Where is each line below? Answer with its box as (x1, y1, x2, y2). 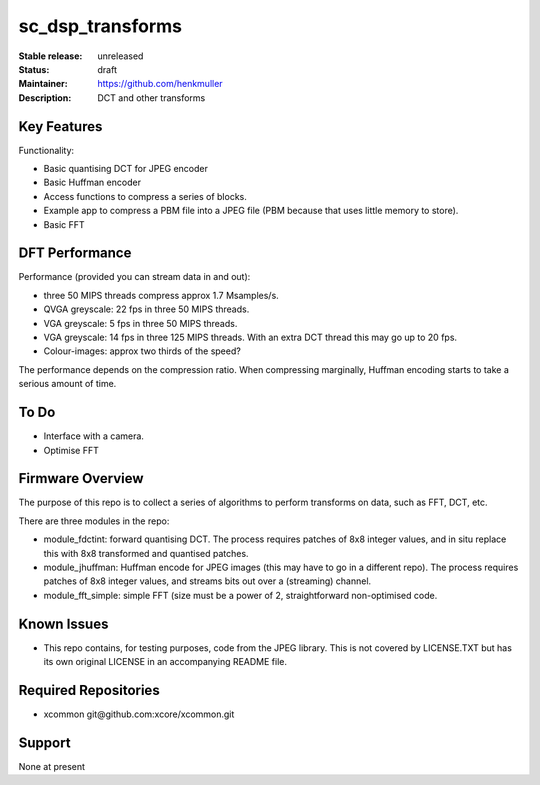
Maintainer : (18, 78, 69, 90)
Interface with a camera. (43, 430, 145, 442)
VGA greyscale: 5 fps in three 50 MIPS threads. (43, 317, 238, 329)
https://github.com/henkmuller (97, 78, 224, 90)
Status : (18, 63, 50, 75)
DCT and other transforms (97, 91, 206, 104)
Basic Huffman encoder (43, 176, 142, 189)
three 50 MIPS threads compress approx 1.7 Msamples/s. (43, 289, 279, 301)
